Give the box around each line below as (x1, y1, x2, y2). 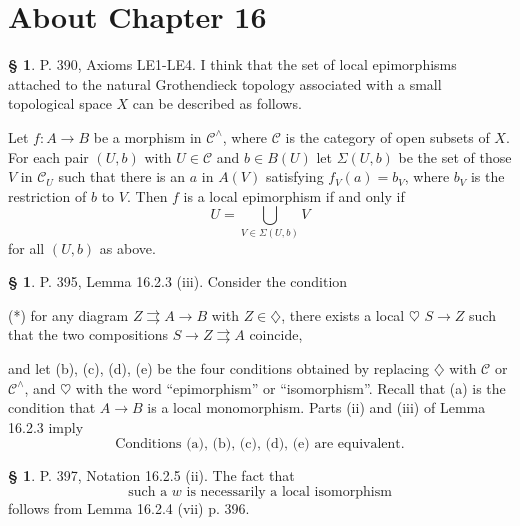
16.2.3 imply (8, 416, 84, 437)
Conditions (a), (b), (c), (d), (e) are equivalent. (115, 437, 405, 452)
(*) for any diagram (8, 304, 129, 325)
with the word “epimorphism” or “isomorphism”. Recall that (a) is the (75, 377, 506, 398)
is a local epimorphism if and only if (183, 185, 405, 206)
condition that (8, 397, 96, 418)
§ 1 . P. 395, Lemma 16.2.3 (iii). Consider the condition (8, 271, 348, 292)
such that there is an (58, 166, 186, 187)
